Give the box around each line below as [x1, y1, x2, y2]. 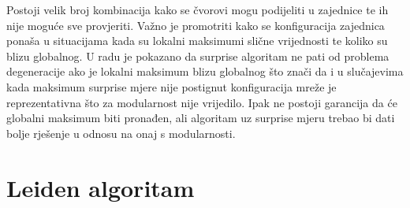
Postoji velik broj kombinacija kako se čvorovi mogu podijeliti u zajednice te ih [6, 2, 389, 17]
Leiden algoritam [6, 171, 195, 203]
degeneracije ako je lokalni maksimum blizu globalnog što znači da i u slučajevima [6, 63, 404, 80]
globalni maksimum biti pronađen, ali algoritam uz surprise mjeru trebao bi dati [6, 110, 395, 126]
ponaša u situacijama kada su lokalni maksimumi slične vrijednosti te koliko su [6, 32, 388, 49]
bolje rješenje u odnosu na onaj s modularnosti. [6, 124, 236, 141]
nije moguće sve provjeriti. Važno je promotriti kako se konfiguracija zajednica [6, 17, 385, 33]
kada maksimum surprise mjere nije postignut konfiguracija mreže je [6, 78, 337, 95]
